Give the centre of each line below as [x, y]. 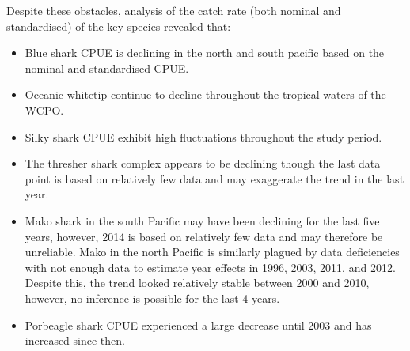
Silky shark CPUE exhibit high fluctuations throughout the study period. [203, 136]
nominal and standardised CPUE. [107, 68]
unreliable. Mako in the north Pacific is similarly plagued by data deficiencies [212, 252]
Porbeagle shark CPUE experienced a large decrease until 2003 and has [198, 325]
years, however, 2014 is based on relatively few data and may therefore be [204, 236]
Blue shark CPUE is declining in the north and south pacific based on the [205, 53]
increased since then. [75, 340]
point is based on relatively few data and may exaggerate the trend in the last [214, 178]
